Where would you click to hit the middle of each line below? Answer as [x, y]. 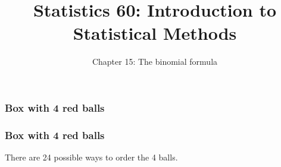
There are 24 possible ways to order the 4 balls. [91, 157]
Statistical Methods [155, 33]
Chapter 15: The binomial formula [155, 62]
